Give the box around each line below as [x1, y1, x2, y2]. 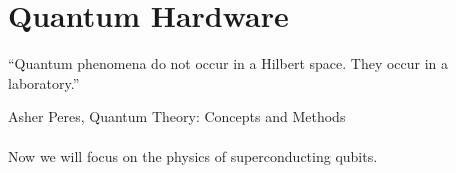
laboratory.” [8, 72, 80, 93]
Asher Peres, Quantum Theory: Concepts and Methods [8, 106, 346, 127]
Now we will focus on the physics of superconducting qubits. [8, 145, 378, 166]
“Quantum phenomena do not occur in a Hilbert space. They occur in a [8, 53, 449, 74]
